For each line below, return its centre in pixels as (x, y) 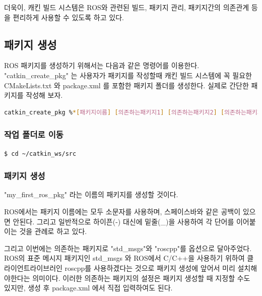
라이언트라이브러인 (33, 268)
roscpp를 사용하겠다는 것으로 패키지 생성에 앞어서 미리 (150, 268)
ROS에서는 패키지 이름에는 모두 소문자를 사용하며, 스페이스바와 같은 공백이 (122, 211)
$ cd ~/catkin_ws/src (40, 154)
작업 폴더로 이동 (34, 134)
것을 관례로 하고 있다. (53, 231)
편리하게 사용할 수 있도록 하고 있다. (68, 17)
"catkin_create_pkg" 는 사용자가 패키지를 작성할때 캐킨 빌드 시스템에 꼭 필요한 (128, 75)
